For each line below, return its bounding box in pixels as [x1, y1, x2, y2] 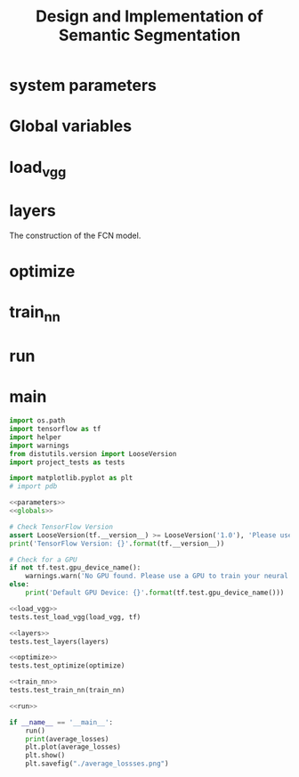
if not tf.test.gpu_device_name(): [9, 563, 141, 572]
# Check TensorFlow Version [9, 522, 114, 531]
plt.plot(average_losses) [25, 742, 122, 752]
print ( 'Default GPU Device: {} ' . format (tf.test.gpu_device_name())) [25, 588, 285, 598]
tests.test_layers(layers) [9, 637, 109, 646]
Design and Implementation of [35, 6, 264, 27]
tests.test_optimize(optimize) [9, 661, 125, 670]
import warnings [9, 441, 69, 450]
